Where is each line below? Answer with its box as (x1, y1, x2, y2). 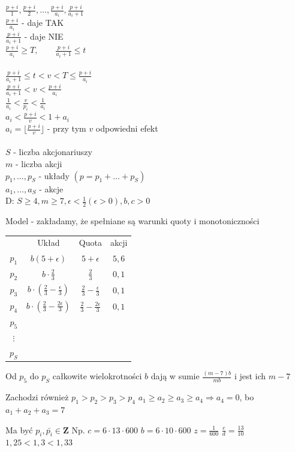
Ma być (5, 423, 33, 436)
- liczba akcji (15, 157, 62, 170)
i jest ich (234, 370, 266, 382)
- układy (38, 169, 70, 182)
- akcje (39, 182, 64, 195)
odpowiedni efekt (95, 122, 158, 135)
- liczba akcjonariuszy (13, 145, 92, 158)
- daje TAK (22, 16, 64, 29)
